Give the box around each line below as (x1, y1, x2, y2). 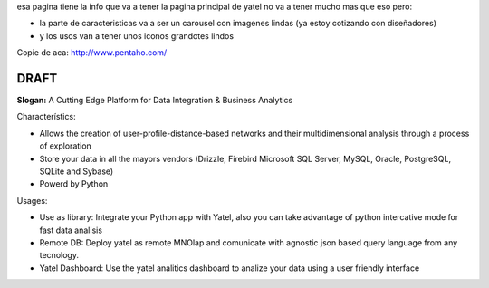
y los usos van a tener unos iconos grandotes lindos (39, 30, 235, 41)
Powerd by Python (39, 178, 109, 189)
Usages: (16, 195, 48, 206)
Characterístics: (16, 111, 76, 122)
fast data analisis (39, 225, 103, 235)
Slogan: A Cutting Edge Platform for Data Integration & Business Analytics (16, 95, 293, 106)
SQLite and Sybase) (39, 166, 114, 177)
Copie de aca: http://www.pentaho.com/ (16, 47, 168, 58)
